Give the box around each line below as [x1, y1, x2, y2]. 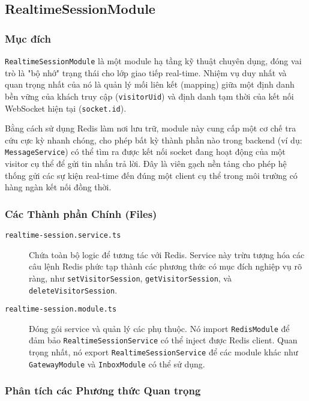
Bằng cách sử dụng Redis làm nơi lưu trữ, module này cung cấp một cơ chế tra [5, 122, 296, 134]
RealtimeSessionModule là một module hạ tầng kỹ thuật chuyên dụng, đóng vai [5, 55, 302, 67]
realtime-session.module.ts [5, 305, 117, 314]
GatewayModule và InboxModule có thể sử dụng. [29, 357, 205, 370]
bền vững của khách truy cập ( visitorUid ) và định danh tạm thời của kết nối [5, 89, 294, 102]
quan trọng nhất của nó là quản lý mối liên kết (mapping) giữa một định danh [5, 78, 295, 91]
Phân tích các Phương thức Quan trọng [5, 383, 201, 398]
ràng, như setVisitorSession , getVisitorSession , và [29, 271, 232, 284]
